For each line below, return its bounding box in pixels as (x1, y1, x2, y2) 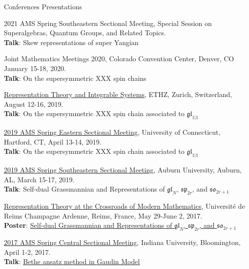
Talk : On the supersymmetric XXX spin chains (4, 73, 146, 83)
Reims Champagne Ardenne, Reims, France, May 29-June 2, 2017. (4, 210, 203, 220)
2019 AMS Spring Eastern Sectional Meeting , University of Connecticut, (4, 127, 221, 137)
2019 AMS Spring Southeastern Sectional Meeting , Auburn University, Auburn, (4, 165, 242, 175)
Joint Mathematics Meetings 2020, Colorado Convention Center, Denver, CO (4, 53, 234, 64)
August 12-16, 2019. (4, 98, 63, 109)
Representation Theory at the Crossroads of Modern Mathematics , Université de (4, 201, 245, 211)
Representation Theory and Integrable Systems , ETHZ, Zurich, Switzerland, (4, 89, 232, 99)
